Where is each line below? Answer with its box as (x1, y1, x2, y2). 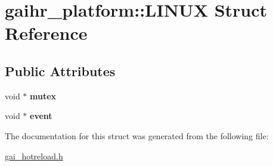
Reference (5, 21, 88, 45)
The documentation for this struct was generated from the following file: (5, 129, 269, 142)
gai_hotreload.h (5, 149, 63, 162)
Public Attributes (5, 61, 116, 80)
